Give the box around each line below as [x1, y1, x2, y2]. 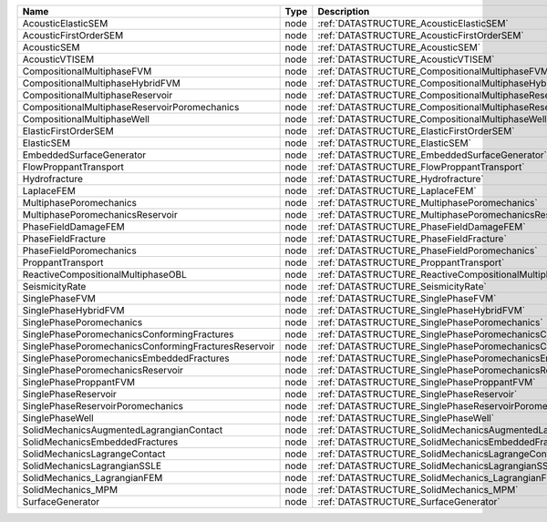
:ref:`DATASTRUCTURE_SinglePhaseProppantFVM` [317, 376, 536, 388]
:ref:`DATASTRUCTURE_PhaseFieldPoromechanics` [317, 244, 538, 257]
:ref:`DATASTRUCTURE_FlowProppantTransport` [317, 160, 525, 173]
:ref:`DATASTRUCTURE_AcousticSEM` [317, 41, 481, 54]
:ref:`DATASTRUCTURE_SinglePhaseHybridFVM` [317, 304, 526, 316]
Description [317, 5, 370, 17]
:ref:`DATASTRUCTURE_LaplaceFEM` [317, 185, 478, 197]
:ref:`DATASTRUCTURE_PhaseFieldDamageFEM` [317, 220, 526, 232]
